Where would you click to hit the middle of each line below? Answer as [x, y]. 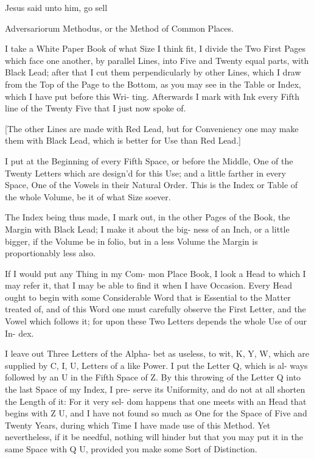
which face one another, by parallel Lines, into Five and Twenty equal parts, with [157, 60]
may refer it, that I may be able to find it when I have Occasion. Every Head [149, 285]
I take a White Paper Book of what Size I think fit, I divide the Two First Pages [155, 48]
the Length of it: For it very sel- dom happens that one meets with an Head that [156, 401]
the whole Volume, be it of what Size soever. [88, 196]
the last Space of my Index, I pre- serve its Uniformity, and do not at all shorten [155, 389]
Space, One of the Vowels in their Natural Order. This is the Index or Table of [152, 185]
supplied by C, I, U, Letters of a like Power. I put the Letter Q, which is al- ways [156, 365]
